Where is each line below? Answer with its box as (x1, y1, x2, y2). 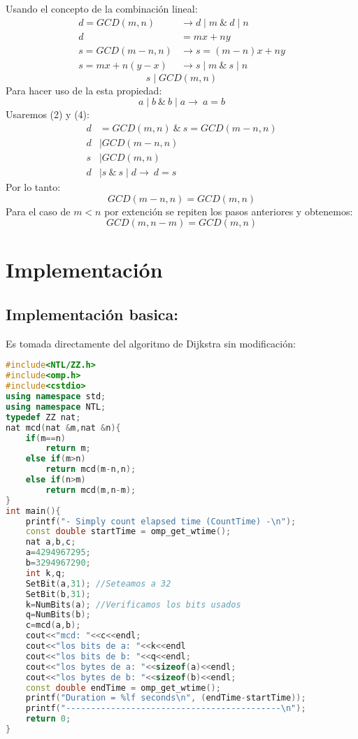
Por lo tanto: (6, 180, 61, 194)
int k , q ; (25, 568, 66, 578)
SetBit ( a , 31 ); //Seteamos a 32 (25, 578, 171, 589)
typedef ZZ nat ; (6, 412, 81, 422)
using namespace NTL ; (6, 401, 106, 412)
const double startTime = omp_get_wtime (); (25, 526, 231, 537)
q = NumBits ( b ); (25, 610, 91, 620)
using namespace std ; (6, 392, 106, 402)
